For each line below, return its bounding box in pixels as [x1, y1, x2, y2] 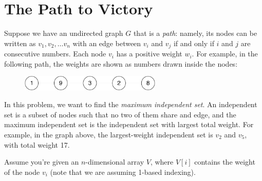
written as [4, 37, 36, 48]
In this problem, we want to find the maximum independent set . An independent [4, 99, 257, 110]
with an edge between [72, 37, 141, 48]
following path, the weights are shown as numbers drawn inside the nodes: [4, 58, 238, 69]
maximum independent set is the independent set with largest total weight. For [4, 119, 254, 130]
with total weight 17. [4, 139, 70, 150]
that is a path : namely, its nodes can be [133, 28, 257, 38]
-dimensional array [85, 156, 144, 167]
